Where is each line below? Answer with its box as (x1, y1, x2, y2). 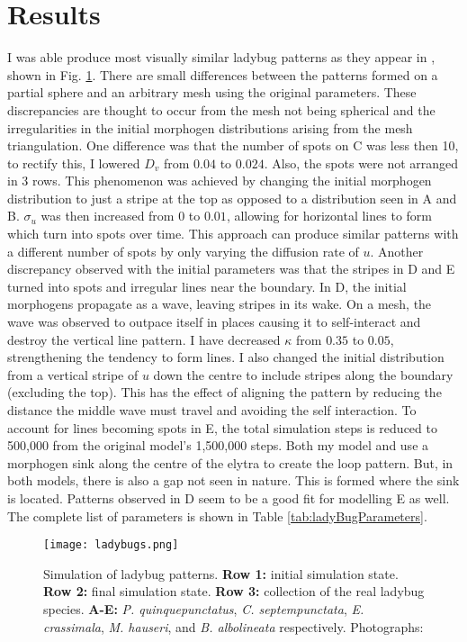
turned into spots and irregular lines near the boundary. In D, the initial (7, 276, 407, 295)
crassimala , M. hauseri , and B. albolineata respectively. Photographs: (43, 617, 424, 636)
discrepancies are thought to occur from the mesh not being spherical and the (7, 100, 436, 119)
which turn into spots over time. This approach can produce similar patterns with (7, 224, 459, 243)
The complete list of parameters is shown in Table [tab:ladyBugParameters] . (7, 506, 427, 525)
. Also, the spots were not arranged (264, 153, 459, 172)
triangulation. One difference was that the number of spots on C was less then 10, (7, 136, 459, 155)
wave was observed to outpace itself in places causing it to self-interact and (7, 312, 421, 331)
